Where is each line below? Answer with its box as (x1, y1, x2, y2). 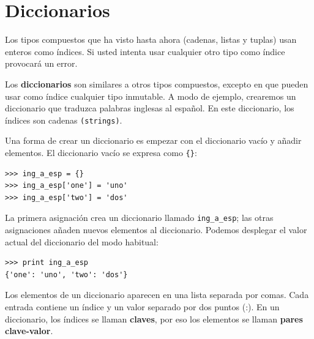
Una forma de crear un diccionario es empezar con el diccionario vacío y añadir (5, 134, 302, 147)
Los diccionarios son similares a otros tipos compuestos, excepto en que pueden (5, 77, 308, 90)
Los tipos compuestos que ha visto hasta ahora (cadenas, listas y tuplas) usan (5, 33, 297, 46)
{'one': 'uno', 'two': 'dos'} (5, 270, 128, 279)
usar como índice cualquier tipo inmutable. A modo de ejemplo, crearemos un (5, 89, 296, 102)
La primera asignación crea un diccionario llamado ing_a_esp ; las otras (5, 211, 274, 224)
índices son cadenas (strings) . (5, 113, 122, 126)
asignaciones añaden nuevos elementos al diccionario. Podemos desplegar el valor (5, 223, 307, 236)
